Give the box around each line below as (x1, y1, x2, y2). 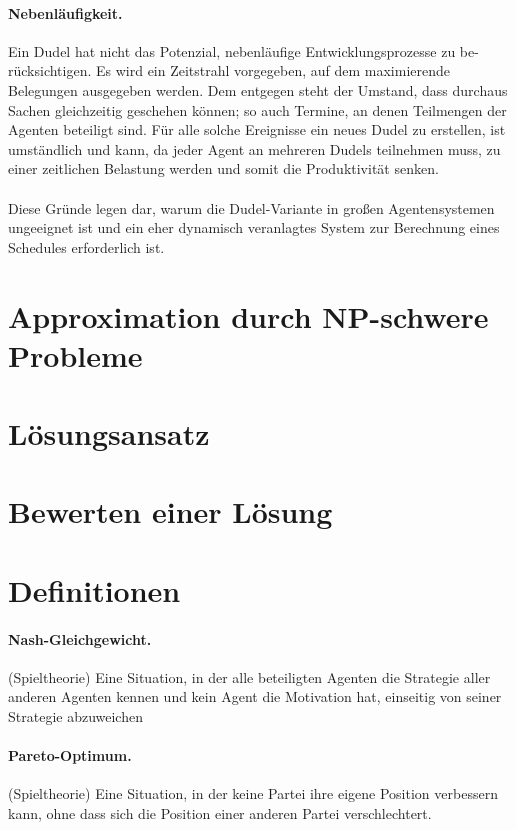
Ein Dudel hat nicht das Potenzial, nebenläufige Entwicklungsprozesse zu (8, 40, 456, 61)
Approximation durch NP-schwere (8, 295, 489, 336)
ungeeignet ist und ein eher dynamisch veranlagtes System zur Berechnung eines (8, 217, 500, 238)
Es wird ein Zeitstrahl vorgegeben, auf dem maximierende (96, 60, 451, 81)
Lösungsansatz (8, 413, 210, 454)
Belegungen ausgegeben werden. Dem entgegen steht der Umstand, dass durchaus (8, 79, 508, 100)
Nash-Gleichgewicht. (8, 628, 152, 649)
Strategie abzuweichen (8, 706, 143, 726)
